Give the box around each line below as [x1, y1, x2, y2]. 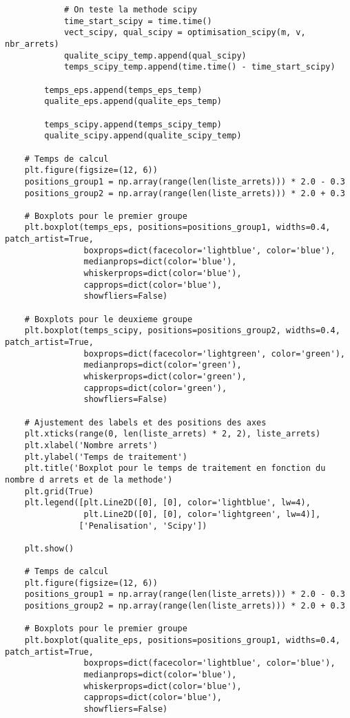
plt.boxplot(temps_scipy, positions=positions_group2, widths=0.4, [24, 326, 340, 336]
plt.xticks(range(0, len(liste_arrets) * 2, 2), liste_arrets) [24, 429, 321, 439]
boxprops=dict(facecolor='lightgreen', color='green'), [83, 348, 345, 359]
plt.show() [24, 543, 74, 553]
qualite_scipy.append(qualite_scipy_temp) [44, 131, 242, 141]
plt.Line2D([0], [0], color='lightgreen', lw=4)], [83, 509, 321, 519]
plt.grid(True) [24, 486, 94, 496]
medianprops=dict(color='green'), [83, 360, 242, 370]
